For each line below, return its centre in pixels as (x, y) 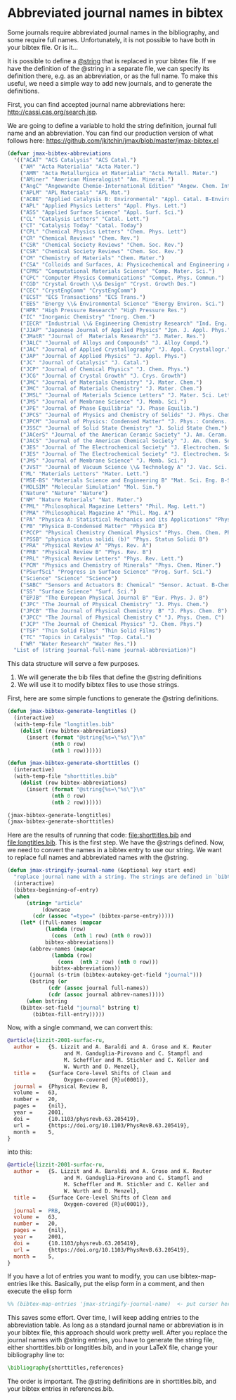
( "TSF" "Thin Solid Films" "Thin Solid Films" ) (91, 631)
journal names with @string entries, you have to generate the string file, (111, 1340)
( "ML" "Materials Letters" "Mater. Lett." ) (85, 474)
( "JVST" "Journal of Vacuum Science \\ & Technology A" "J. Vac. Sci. (124, 467)
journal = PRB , (37, 1211)
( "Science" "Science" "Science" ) (69, 578)
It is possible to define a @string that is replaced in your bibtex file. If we (112, 60)
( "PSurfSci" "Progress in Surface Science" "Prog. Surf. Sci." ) (116, 572)
